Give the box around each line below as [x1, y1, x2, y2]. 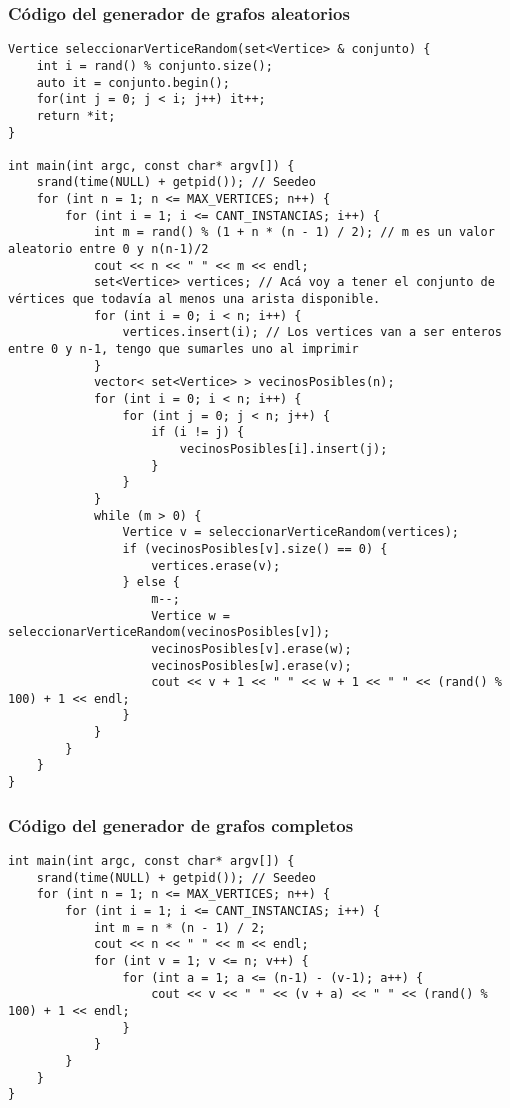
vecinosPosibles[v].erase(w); [151, 641, 352, 656]
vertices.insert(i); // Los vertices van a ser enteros [122, 325, 502, 340]
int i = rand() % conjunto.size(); [36, 58, 273, 73]
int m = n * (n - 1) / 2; [93, 920, 266, 935]
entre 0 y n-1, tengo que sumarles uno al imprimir [8, 342, 359, 357]
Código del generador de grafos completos [8, 812, 354, 837]
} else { [122, 575, 180, 590]
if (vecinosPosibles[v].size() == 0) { [122, 541, 388, 556]
